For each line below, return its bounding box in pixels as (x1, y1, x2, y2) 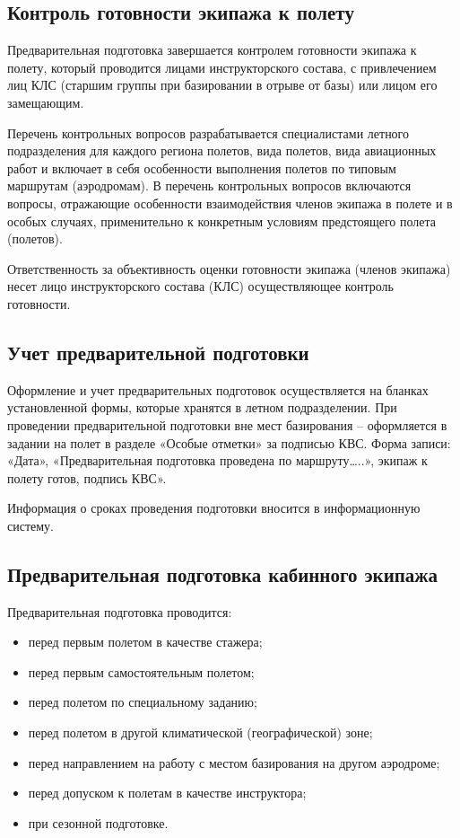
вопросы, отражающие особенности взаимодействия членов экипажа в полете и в (7, 193, 453, 212)
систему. (7, 516, 55, 534)
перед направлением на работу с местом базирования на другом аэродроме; (28, 753, 440, 772)
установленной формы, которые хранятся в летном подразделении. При (7, 398, 397, 417)
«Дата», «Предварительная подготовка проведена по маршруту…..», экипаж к (7, 451, 428, 470)
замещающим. (7, 93, 84, 111)
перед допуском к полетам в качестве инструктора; (28, 783, 307, 802)
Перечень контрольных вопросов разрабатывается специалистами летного (7, 123, 410, 142)
